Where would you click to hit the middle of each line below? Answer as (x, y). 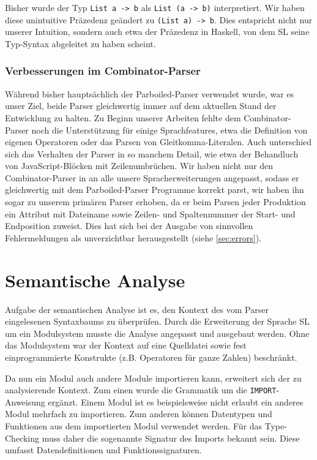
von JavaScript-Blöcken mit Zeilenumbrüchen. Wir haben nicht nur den (139, 166)
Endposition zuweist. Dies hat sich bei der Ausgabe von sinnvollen (129, 226)
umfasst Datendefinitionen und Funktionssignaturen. (103, 450)
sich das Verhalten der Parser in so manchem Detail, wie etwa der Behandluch (152, 153)
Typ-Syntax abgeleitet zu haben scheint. (80, 43)
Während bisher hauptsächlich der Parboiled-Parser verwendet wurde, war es (150, 93)
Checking (22, 438)
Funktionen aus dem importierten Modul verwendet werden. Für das (134, 425)
